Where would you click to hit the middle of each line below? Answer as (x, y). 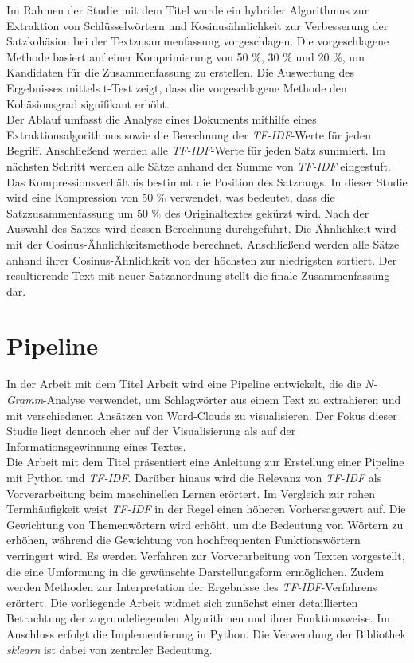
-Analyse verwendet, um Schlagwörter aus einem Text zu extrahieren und (222, 399)
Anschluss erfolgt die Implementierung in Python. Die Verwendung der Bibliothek (206, 633)
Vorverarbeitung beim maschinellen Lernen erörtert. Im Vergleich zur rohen (191, 493)
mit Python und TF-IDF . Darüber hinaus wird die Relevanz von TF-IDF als (194, 477)
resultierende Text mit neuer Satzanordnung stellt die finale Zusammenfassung (198, 275)
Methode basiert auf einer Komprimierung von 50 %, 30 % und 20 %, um (186, 56)
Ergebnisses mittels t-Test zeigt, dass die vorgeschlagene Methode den (177, 87)
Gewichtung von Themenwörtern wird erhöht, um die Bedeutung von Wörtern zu (205, 524)
